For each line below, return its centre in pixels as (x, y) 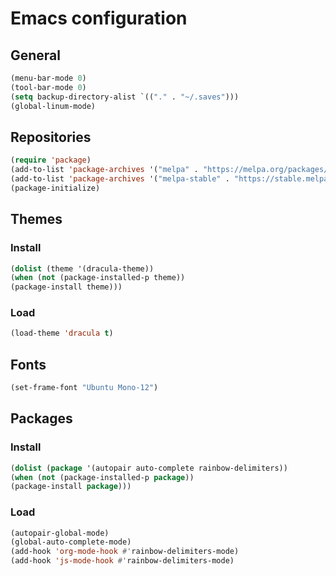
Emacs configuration (99, 18)
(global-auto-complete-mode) (71, 542)
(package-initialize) (55, 188)
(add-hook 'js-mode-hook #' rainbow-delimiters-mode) (122, 561)
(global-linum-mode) (53, 106)
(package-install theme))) (66, 287)
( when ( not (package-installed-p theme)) (98, 278)
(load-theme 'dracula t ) (62, 333)
